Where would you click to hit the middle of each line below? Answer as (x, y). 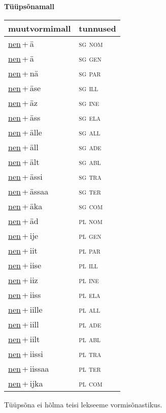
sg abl (90, 161)
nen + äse (25, 88)
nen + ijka (26, 383)
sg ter (90, 191)
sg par (90, 73)
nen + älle (25, 132)
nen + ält (24, 161)
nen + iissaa (29, 368)
